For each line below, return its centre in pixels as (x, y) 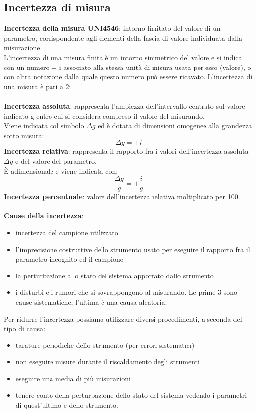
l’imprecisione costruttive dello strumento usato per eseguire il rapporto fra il (133, 249)
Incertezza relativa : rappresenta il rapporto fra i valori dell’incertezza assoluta (126, 151)
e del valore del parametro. (56, 161)
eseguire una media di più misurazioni (73, 378)
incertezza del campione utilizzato (67, 232)
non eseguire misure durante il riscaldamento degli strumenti (107, 362)
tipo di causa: (25, 328)
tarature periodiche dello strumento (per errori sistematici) (105, 345)
